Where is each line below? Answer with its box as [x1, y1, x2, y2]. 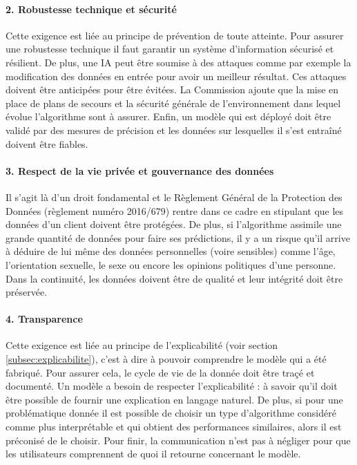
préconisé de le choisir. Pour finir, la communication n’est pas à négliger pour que [6, 433, 351, 447]
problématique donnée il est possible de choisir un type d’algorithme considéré [6, 406, 336, 420]
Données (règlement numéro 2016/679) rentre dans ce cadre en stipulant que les [6, 203, 344, 218]
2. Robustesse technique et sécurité [6, 1, 177, 16]
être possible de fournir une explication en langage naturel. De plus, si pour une [6, 392, 343, 406]
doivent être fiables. [6, 136, 88, 151]
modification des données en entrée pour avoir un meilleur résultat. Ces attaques [6, 68, 347, 83]
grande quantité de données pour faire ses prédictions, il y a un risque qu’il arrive [6, 230, 350, 245]
